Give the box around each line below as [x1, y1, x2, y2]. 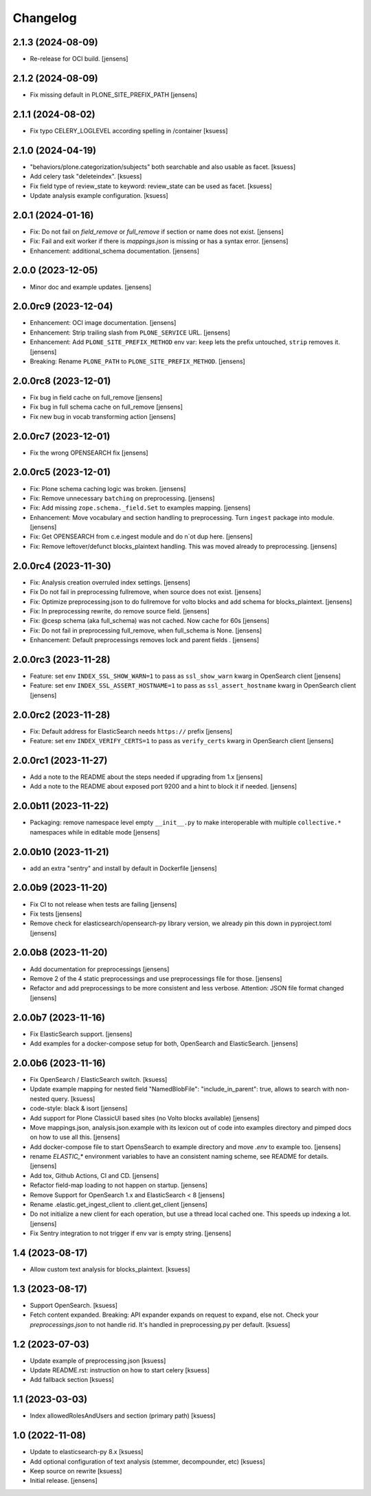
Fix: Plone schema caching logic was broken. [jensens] [30, 484, 186, 492]
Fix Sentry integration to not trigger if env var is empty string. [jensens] [30, 1229, 232, 1238]
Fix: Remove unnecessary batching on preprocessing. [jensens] [30, 494, 215, 502]
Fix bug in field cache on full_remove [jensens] [30, 393, 163, 401]
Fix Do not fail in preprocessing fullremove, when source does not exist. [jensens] [30, 588, 261, 596]
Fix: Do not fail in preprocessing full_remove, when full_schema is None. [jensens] [30, 626, 262, 635]
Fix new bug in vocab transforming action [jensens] [30, 412, 176, 420]
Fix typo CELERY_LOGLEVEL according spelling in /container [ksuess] [30, 126, 228, 135]
